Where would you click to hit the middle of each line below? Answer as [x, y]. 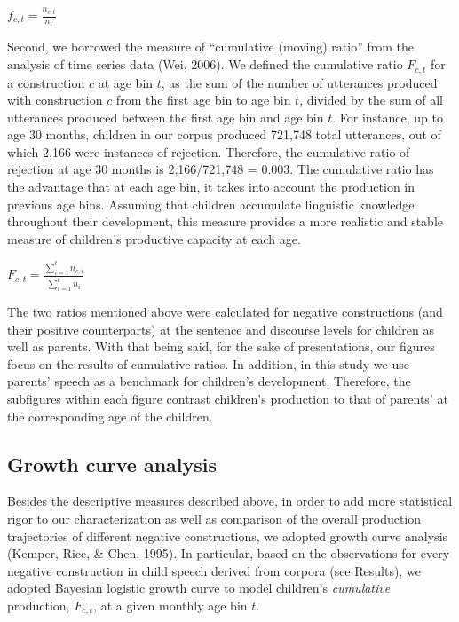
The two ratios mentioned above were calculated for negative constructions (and [225, 312]
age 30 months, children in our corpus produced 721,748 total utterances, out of [224, 134]
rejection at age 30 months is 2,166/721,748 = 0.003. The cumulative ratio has [221, 169]
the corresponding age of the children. [110, 416]
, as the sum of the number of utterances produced [299, 82]
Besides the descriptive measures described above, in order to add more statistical [230, 501]
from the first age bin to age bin [203, 100]
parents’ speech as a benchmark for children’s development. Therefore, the [209, 381]
